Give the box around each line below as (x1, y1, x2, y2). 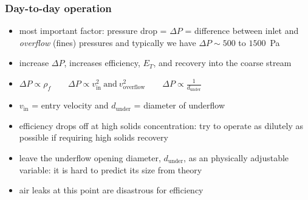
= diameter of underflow (134, 99, 225, 112)
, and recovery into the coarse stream (153, 56, 292, 69)
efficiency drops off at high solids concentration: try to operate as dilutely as (19, 119, 303, 132)
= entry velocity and (32, 99, 109, 112)
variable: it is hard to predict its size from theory (19, 163, 202, 176)
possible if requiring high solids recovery (19, 131, 168, 144)
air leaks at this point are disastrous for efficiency (19, 184, 204, 196)
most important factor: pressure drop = (19, 24, 167, 37)
